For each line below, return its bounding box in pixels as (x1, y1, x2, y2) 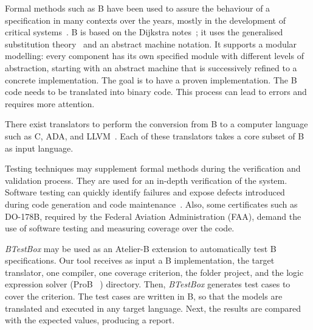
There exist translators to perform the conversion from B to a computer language (5, 118, 308, 130)
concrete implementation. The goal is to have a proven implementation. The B (5, 73, 297, 86)
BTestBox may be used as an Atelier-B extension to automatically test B (5, 242, 277, 255)
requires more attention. (5, 97, 95, 110)
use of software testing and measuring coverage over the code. (5, 222, 235, 234)
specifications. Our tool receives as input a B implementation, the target (5, 254, 275, 267)
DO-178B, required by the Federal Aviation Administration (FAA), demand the (5, 209, 301, 222)
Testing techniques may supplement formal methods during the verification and (5, 162, 301, 175)
